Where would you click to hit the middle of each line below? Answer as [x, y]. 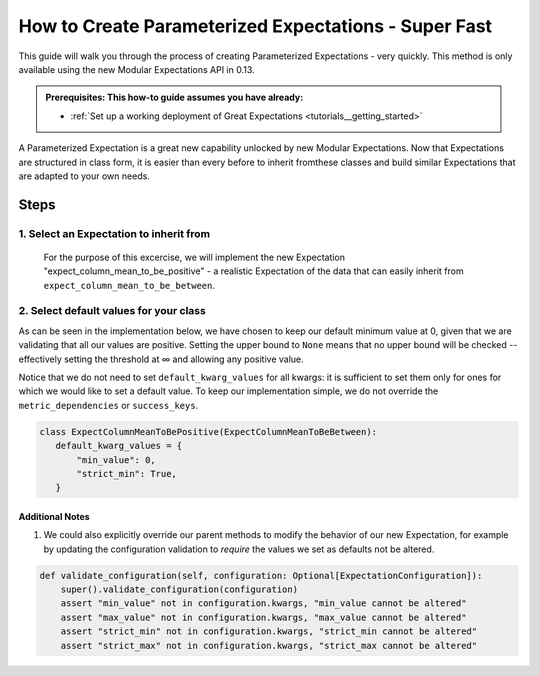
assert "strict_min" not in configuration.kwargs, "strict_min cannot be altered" [269, 631]
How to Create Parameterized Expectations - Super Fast [255, 26]
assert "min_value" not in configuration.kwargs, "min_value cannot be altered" [263, 603]
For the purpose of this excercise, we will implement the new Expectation [194, 257]
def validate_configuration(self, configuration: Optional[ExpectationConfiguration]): [261, 575]
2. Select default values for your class [112, 311]
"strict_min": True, [126, 473]
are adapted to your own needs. [84, 176]
